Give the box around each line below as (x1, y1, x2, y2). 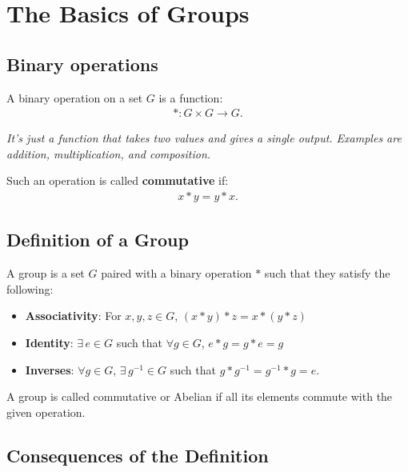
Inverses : (25, 361, 74, 378)
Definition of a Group (6, 227, 189, 252)
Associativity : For (25, 307, 122, 324)
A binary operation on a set (6, 89, 143, 106)
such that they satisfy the (264, 265, 390, 282)
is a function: (158, 89, 223, 106)
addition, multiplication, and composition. (6, 145, 211, 162)
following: (6, 280, 54, 297)
